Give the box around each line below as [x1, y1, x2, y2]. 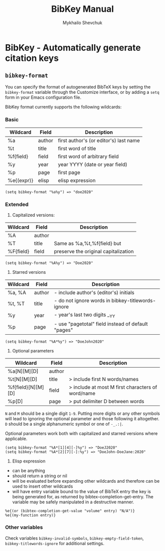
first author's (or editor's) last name [58, 137, 140, 144]
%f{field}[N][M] [7, 383, 44, 390]
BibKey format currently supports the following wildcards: [5, 104, 122, 110]
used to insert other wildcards [12, 483, 73, 489]
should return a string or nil [12, 473, 67, 479]
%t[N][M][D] [7, 376, 38, 382]
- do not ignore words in [54, 297, 110, 304]
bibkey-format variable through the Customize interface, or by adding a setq [5, 89, 160, 95]
